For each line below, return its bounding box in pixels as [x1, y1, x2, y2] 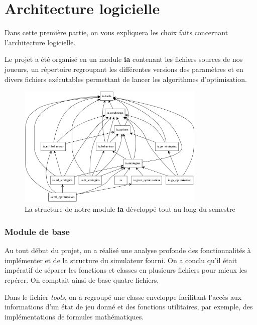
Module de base [5, 225, 70, 237]
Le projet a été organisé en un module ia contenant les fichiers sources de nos [5, 54, 243, 64]
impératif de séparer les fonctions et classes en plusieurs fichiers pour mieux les [5, 265, 247, 275]
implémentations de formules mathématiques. [5, 311, 144, 321]
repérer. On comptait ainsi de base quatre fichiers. [5, 274, 159, 285]
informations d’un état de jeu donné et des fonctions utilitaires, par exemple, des [5, 301, 253, 312]
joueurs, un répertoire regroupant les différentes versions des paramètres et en [5, 63, 243, 74]
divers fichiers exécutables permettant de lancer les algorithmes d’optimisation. [5, 73, 247, 84]
